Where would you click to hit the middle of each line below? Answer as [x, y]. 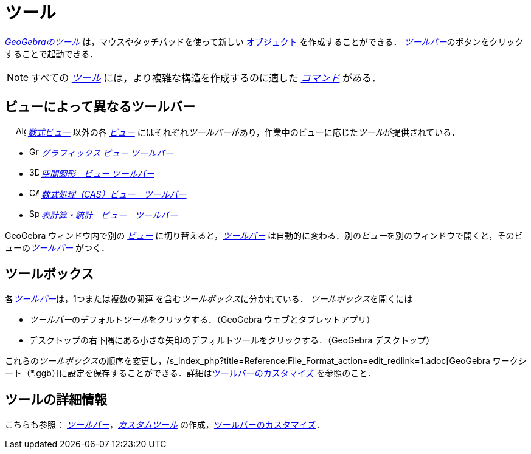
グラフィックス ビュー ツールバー [107, 153]
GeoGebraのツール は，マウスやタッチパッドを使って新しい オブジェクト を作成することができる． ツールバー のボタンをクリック [264, 41]
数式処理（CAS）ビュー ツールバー [114, 194]
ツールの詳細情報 [56, 399]
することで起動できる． [52, 53]
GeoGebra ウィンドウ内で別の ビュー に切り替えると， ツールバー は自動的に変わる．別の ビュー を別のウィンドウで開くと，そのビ [264, 235]
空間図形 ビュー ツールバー [98, 173]
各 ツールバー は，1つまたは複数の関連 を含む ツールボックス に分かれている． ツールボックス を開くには [209, 299]
